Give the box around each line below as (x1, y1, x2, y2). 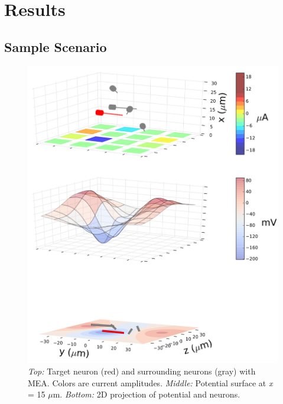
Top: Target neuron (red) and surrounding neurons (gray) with (28, 365, 256, 377)
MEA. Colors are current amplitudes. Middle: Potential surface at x (28, 376, 273, 389)
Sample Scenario (4, 37, 107, 56)
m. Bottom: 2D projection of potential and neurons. (53, 388, 240, 400)
